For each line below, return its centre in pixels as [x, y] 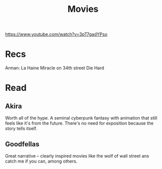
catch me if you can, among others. [41, 161]
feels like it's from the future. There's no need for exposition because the [80, 123]
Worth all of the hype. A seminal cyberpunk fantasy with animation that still [81, 118]
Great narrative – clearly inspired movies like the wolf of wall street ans [77, 156]
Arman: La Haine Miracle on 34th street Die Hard [55, 68]
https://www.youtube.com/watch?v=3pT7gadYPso [56, 34]
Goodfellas [22, 144]
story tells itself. [21, 128]
